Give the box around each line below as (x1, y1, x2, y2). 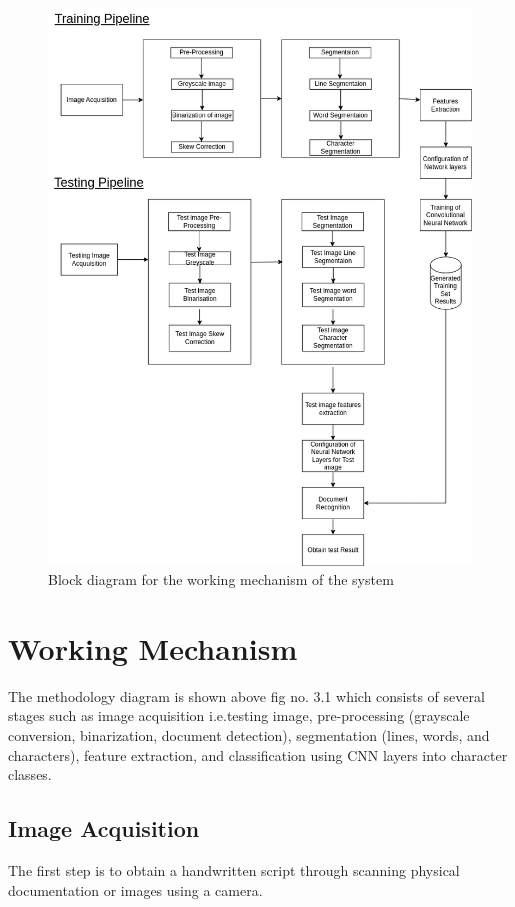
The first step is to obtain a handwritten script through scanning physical (8, 860, 460, 881)
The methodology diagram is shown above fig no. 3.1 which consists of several (8, 685, 485, 706)
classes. (8, 764, 52, 785)
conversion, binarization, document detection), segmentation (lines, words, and (8, 725, 490, 746)
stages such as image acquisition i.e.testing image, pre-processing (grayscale (8, 705, 470, 726)
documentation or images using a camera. (8, 879, 263, 900)
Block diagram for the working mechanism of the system (48, 569, 394, 590)
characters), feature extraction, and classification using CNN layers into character (8, 744, 508, 765)
